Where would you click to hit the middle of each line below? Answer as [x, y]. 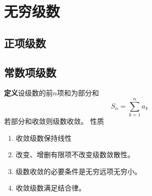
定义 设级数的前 [28, 93]
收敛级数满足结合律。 [51, 188]
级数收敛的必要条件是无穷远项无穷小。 [78, 171]
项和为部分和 [78, 93]
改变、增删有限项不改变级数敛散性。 [75, 154]
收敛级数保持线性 [44, 138]
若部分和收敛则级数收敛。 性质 [54, 121]
